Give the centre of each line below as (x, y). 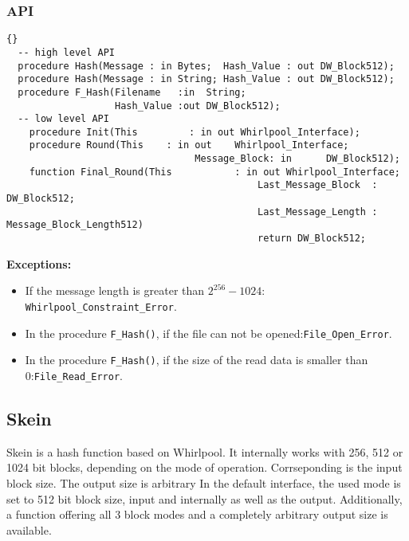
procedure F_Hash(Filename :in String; (132, 92)
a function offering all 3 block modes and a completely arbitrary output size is (197, 514)
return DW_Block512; (312, 239)
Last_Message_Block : (318, 185)
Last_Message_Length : (318, 212)
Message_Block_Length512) (75, 225)
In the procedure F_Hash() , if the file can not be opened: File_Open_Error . (208, 333)
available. (29, 529)
